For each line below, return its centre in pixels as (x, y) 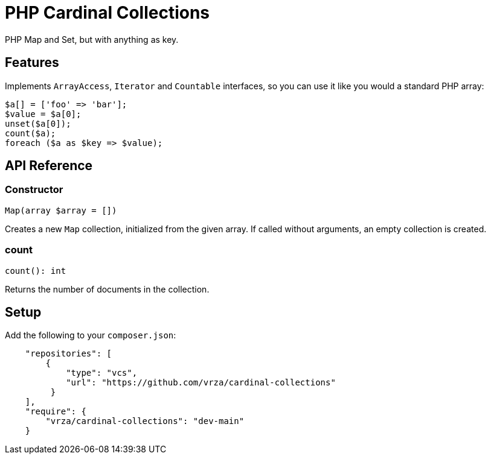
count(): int (36, 271)
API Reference (49, 166)
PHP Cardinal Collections (108, 13)
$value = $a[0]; (43, 114)
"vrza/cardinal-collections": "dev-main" (145, 421)
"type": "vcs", (102, 373)
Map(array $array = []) (61, 210)
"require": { (56, 412)
